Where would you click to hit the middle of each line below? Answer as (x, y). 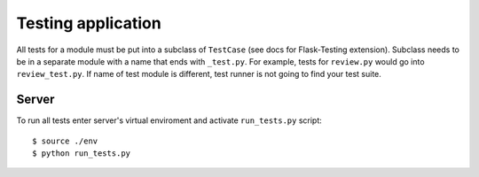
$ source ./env (65, 141)
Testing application (89, 23)
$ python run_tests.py (82, 154)
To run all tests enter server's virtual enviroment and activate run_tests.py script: (169, 120)
